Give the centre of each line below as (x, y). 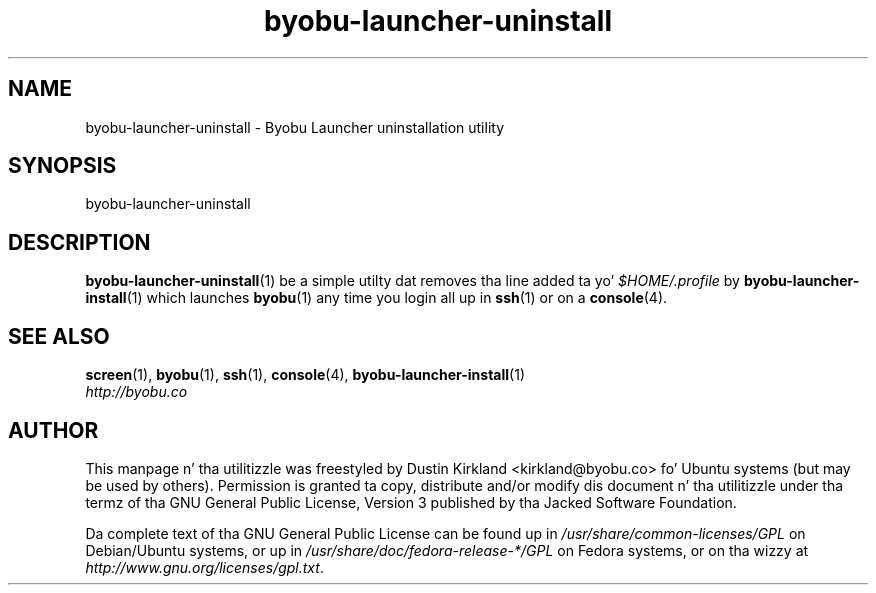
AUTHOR (53, 430)
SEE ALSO (59, 336)
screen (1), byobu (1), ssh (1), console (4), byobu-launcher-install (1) (305, 375)
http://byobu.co (136, 392)
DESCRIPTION (79, 242)
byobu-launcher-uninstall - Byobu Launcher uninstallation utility (295, 127)
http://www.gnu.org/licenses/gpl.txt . (204, 567)
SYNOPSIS (62, 166)
